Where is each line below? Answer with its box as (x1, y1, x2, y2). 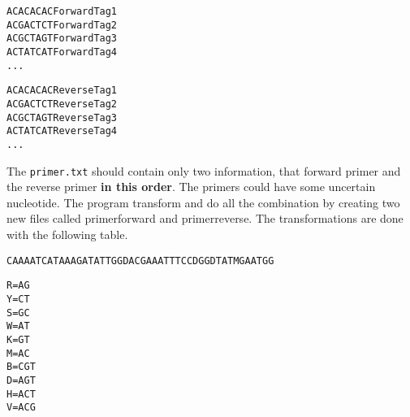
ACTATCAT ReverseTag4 (6, 125, 118, 137)
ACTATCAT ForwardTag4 (6, 46, 118, 58)
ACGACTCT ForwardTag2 (6, 19, 118, 31)
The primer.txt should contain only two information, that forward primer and (6, 162, 401, 179)
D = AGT (6, 374, 36, 386)
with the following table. (6, 226, 128, 242)
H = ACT (6, 388, 36, 400)
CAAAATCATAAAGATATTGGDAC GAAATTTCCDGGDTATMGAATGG (6, 254, 274, 267)
